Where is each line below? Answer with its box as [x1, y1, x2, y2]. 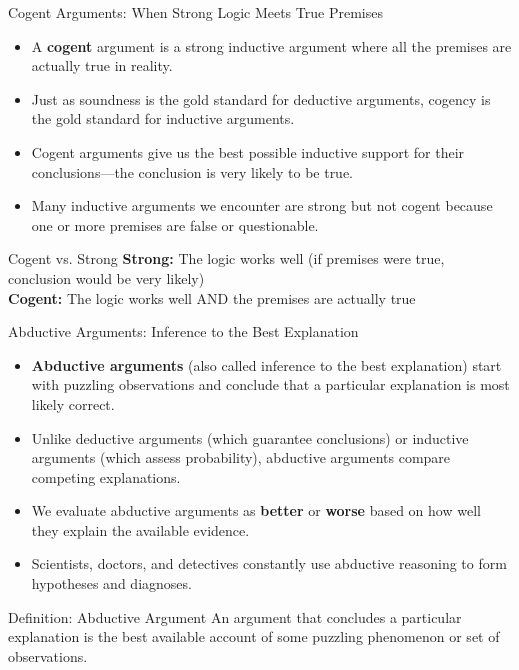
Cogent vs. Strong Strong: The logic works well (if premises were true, [8, 248, 445, 269]
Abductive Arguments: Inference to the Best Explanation [8, 321, 359, 342]
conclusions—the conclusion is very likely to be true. [31, 161, 354, 182]
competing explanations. [31, 466, 181, 487]
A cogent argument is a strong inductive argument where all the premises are [31, 35, 512, 56]
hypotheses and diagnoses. [31, 573, 192, 594]
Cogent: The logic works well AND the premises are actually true [8, 287, 416, 308]
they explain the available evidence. [31, 519, 250, 540]
